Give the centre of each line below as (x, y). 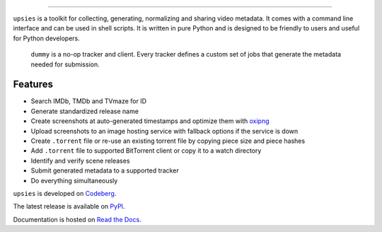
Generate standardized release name (85, 111)
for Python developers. (47, 38)
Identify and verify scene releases (80, 161)
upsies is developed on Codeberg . (65, 193)
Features (33, 85)
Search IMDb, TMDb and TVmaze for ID (89, 101)
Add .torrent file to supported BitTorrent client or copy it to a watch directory (146, 151)
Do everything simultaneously (74, 180)
